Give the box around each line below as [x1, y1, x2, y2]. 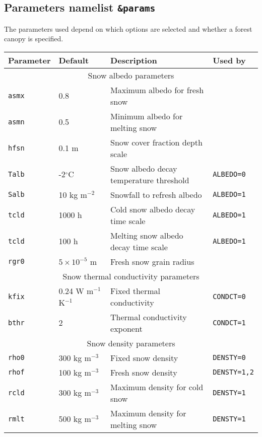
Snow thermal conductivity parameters [62, 270, 200, 282]
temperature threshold [110, 174, 189, 186]
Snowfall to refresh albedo [110, 188, 202, 200]
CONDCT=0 [213, 292, 246, 301]
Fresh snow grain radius [110, 255, 194, 267]
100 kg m [58, 366, 91, 378]
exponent [110, 322, 143, 334]
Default [58, 54, 89, 66]
